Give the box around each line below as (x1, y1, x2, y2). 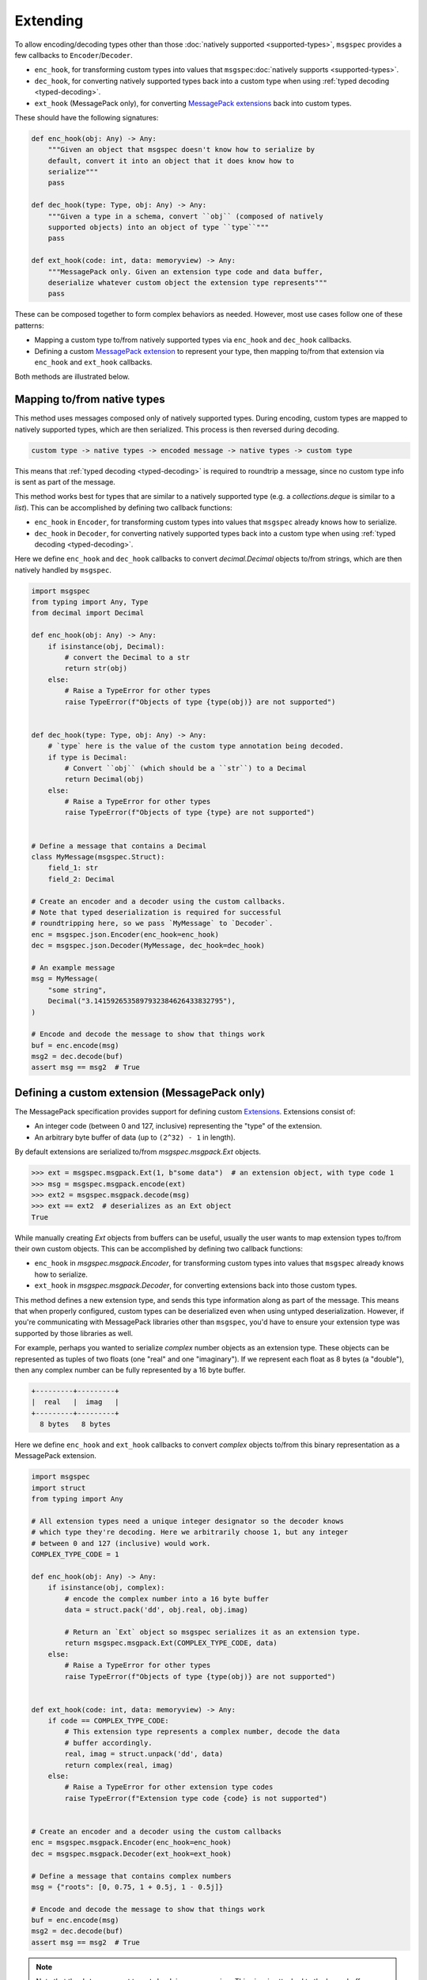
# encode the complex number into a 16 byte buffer (64, 1594, 270, 1603)
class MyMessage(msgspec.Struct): (31, 852, 165, 862)
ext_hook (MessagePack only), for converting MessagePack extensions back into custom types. (34, 98, 352, 108)
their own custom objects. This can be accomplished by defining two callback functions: (14, 1244, 304, 1254)
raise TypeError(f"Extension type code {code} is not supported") (64, 1794, 328, 1803)
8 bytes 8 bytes (40, 1420, 111, 1429)
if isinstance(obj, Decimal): (47, 642, 165, 651)
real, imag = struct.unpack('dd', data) (64, 1750, 224, 1758)
